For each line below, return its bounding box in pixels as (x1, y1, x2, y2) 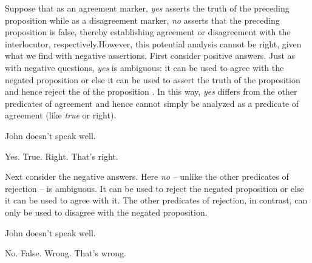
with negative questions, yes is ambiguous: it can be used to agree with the (5, 61, 284, 73)
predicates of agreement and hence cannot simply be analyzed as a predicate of (5, 97, 299, 109)
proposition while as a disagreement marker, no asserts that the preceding (5, 13, 280, 26)
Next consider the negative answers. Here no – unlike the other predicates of (5, 170, 289, 183)
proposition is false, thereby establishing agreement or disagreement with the (5, 26, 291, 38)
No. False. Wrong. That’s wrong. (5, 247, 126, 259)
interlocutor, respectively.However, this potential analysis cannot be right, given (5, 37, 302, 50)
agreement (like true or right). (5, 109, 117, 121)
